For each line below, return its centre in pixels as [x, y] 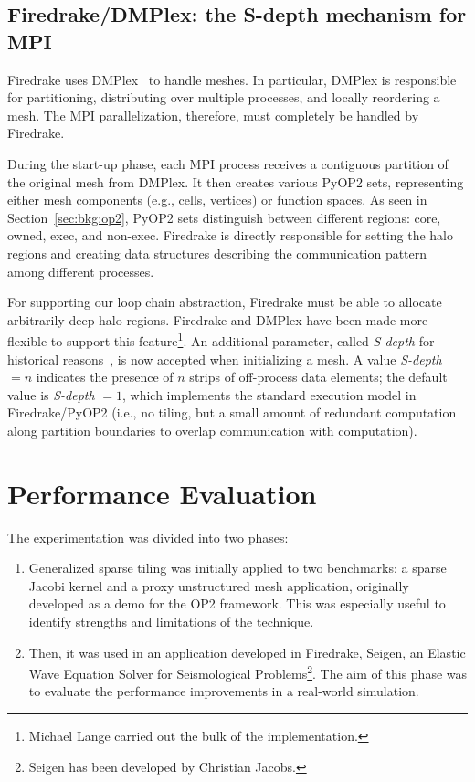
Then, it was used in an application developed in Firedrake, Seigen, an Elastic [247, 652]
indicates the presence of [105, 377]
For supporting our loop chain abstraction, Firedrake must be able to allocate [225, 302]
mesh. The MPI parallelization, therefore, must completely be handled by [213, 115]
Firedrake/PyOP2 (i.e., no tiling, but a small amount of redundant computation [232, 412]
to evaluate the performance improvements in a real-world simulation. [224, 691]
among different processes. [81, 271]
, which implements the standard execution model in [269, 394]
